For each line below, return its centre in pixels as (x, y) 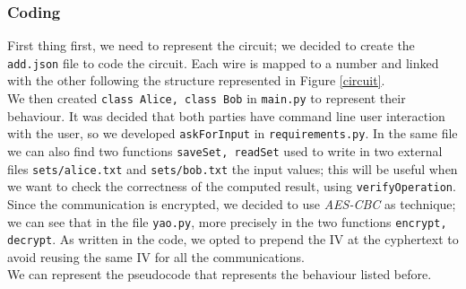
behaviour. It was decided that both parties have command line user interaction (226, 115)
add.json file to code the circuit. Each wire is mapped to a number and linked (223, 62)
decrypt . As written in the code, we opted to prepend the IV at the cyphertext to (233, 239)
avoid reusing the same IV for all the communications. (156, 256)
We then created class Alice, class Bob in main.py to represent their (207, 98)
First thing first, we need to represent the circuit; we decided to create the (211, 45)
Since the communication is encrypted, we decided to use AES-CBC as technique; (232, 203)
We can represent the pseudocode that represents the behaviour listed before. (220, 274)
